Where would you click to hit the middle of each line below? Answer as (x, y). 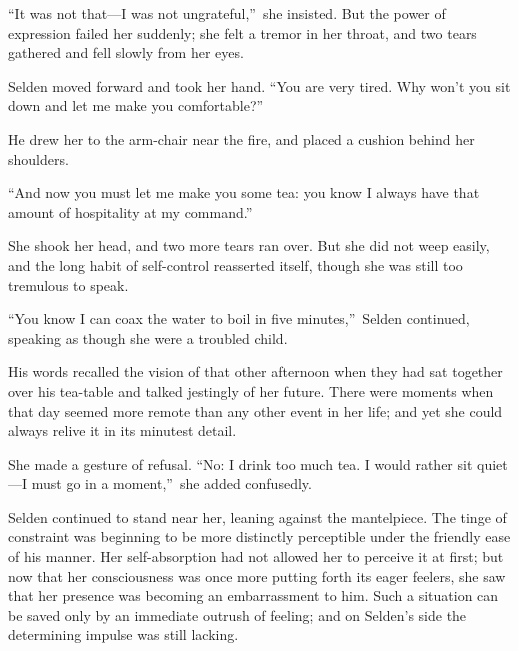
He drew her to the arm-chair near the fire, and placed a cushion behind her (241, 138)
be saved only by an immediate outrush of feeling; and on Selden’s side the (237, 614)
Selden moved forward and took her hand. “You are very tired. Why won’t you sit (259, 85)
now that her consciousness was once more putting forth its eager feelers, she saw (257, 575)
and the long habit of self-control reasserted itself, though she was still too (235, 264)
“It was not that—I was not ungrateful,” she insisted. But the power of (227, 13)
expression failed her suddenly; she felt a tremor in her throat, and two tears (242, 32)
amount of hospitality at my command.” (130, 211)
